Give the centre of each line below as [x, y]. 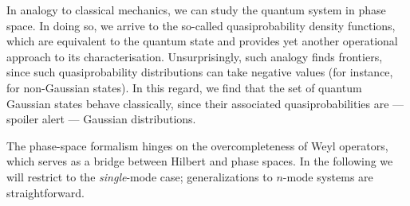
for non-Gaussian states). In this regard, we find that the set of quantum [184, 87]
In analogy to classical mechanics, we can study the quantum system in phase [196, 10]
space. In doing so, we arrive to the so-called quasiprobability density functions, [201, 25]
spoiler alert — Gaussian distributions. [101, 119]
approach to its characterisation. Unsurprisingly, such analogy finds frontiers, [195, 56]
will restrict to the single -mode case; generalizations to [140, 176]
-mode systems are [328, 176]
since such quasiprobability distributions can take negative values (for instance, [200, 72]
